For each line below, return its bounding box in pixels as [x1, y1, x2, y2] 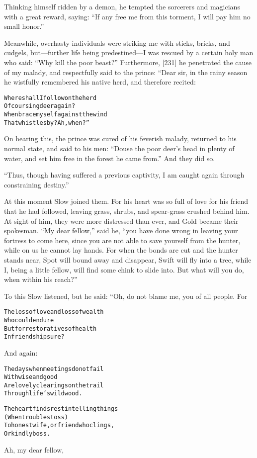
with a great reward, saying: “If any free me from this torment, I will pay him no [4, 11, 251, 21]
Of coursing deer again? [4, 102, 76, 110]
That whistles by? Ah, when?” [4, 119, 89, 126]
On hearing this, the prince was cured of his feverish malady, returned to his [4, 133, 237, 144]
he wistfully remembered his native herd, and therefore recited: [4, 77, 196, 87]
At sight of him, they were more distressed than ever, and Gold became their [4, 215, 239, 226]
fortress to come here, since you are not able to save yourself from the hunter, [4, 235, 241, 245]
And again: [4, 347, 38, 358]
